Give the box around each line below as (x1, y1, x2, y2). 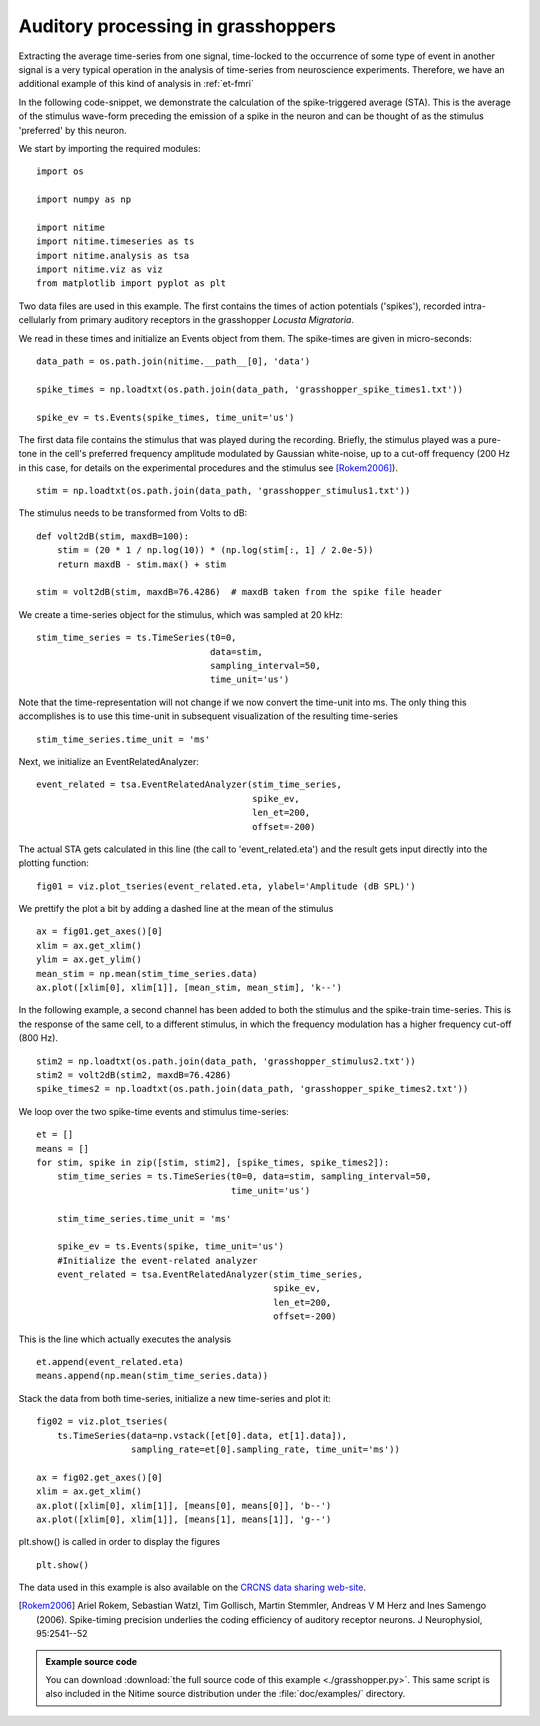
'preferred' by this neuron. (18, 124, 127, 136)
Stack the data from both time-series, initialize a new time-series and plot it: (18, 1392, 332, 1404)
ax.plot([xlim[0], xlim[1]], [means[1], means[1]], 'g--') (36, 1513, 332, 1525)
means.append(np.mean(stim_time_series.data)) (36, 1370, 269, 1382)
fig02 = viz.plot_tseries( (36, 1416, 169, 1427)
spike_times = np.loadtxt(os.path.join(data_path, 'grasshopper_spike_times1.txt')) (36, 383, 464, 395)
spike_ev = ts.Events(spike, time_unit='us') (56, 1241, 285, 1252)
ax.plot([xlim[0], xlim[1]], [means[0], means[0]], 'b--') (36, 1500, 332, 1511)
